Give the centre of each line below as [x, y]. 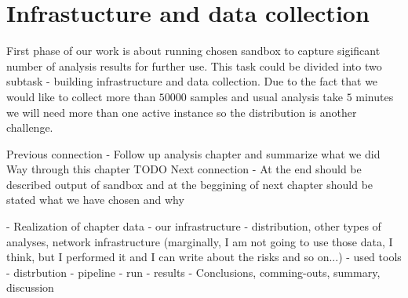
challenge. [30, 127]
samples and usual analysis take [266, 96]
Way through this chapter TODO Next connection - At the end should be [184, 169]
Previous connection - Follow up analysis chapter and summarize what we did [193, 153]
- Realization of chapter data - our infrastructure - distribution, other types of [194, 226]
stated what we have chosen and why [95, 200]
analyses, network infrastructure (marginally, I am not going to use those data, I [200, 241]
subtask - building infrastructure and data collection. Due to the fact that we [192, 81]
